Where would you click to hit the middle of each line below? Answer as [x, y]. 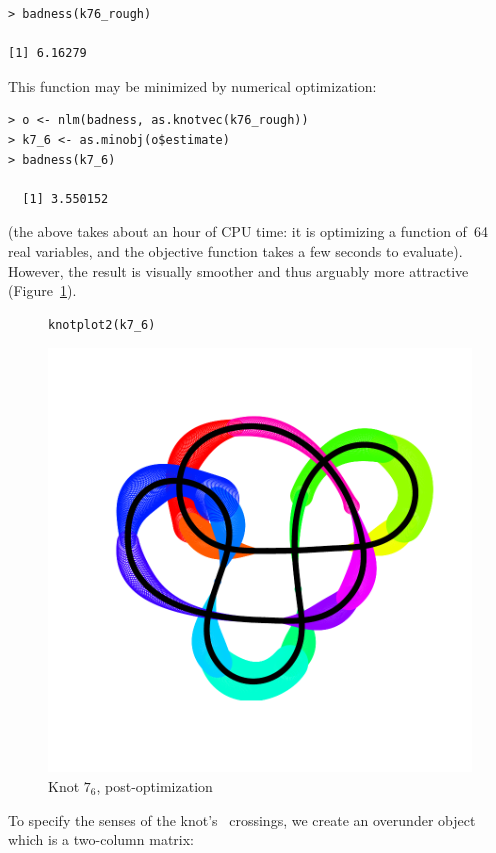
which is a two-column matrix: [101, 839]
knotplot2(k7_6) [102, 324]
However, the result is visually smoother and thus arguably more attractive [238, 270]
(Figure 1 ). [42, 290]
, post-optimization [154, 785]
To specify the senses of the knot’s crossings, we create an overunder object [242, 819]
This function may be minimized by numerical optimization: [192, 85]
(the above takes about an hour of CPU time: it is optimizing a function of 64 [248, 231]
